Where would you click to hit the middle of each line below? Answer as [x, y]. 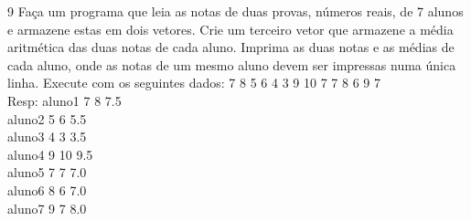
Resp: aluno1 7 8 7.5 [64, 100]
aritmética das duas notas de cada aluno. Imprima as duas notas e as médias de [231, 47]
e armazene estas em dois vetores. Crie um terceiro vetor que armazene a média [230, 29]
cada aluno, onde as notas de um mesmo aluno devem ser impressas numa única [232, 64]
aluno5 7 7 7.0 [47, 172]
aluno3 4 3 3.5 [47, 137]
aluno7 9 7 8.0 [47, 208]
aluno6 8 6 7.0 [47, 189]
